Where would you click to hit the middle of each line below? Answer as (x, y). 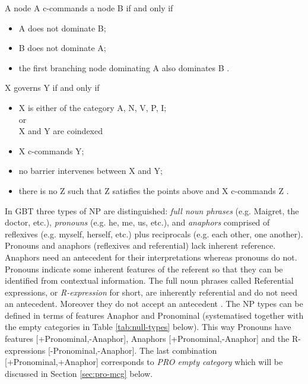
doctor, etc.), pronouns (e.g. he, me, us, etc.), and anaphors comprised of (137, 222)
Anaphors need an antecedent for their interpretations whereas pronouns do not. (151, 257)
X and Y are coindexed (61, 131)
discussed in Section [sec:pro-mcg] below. (79, 373)
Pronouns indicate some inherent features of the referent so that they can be (144, 269)
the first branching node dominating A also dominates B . (124, 67)
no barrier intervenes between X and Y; (91, 171)
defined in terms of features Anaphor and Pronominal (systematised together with (154, 315)
